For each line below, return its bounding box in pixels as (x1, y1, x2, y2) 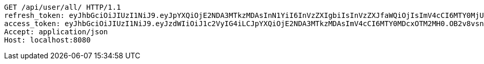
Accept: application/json (4, 28, 108, 36)
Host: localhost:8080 (4, 36, 91, 44)
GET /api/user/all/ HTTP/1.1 (4, 3, 121, 11)
